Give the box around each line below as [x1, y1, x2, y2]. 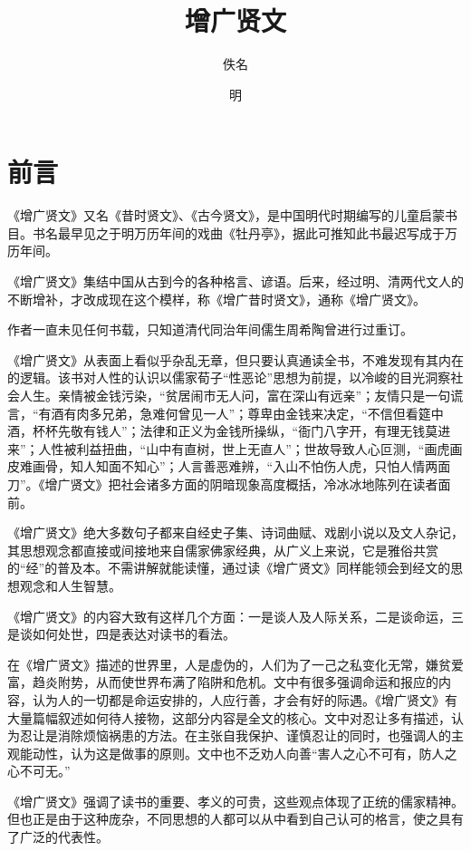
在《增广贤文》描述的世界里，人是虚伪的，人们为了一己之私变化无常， [7, 654, 426, 673]
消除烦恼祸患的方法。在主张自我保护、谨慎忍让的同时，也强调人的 [57, 726, 451, 745]
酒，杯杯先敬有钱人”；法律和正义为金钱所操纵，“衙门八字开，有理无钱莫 [7, 421, 438, 440]
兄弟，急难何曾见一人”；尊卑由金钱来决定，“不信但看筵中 [101, 403, 444, 422]
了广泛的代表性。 [7, 827, 109, 846]
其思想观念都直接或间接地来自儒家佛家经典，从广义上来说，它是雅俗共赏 [7, 540, 438, 559]
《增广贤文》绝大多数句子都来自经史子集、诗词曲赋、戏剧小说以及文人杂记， [7, 523, 464, 542]
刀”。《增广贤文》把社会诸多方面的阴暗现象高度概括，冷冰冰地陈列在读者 [7, 474, 438, 493]
